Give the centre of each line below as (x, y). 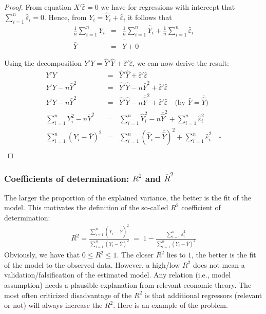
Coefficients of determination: (67, 178)
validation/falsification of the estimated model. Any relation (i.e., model (118, 275)
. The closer (135, 255)
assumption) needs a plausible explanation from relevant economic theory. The (128, 284)
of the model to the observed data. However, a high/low (92, 264)
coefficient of (201, 207)
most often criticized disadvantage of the (68, 295)
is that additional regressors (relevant (203, 295)
